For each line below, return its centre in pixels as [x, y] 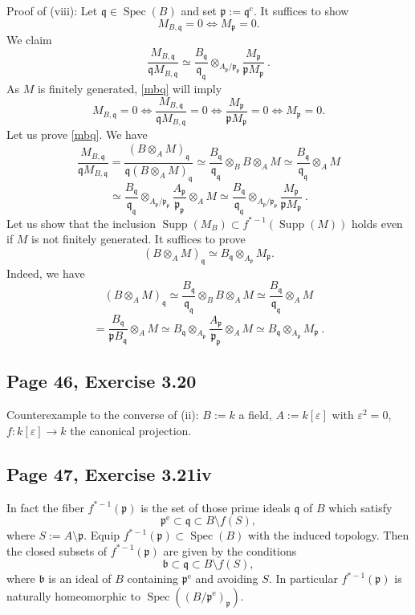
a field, [255, 415]
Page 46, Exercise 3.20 [102, 381]
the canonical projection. [131, 430]
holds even [377, 223]
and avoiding [227, 578]
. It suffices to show [301, 10]
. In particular [303, 578]
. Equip [102, 535]
